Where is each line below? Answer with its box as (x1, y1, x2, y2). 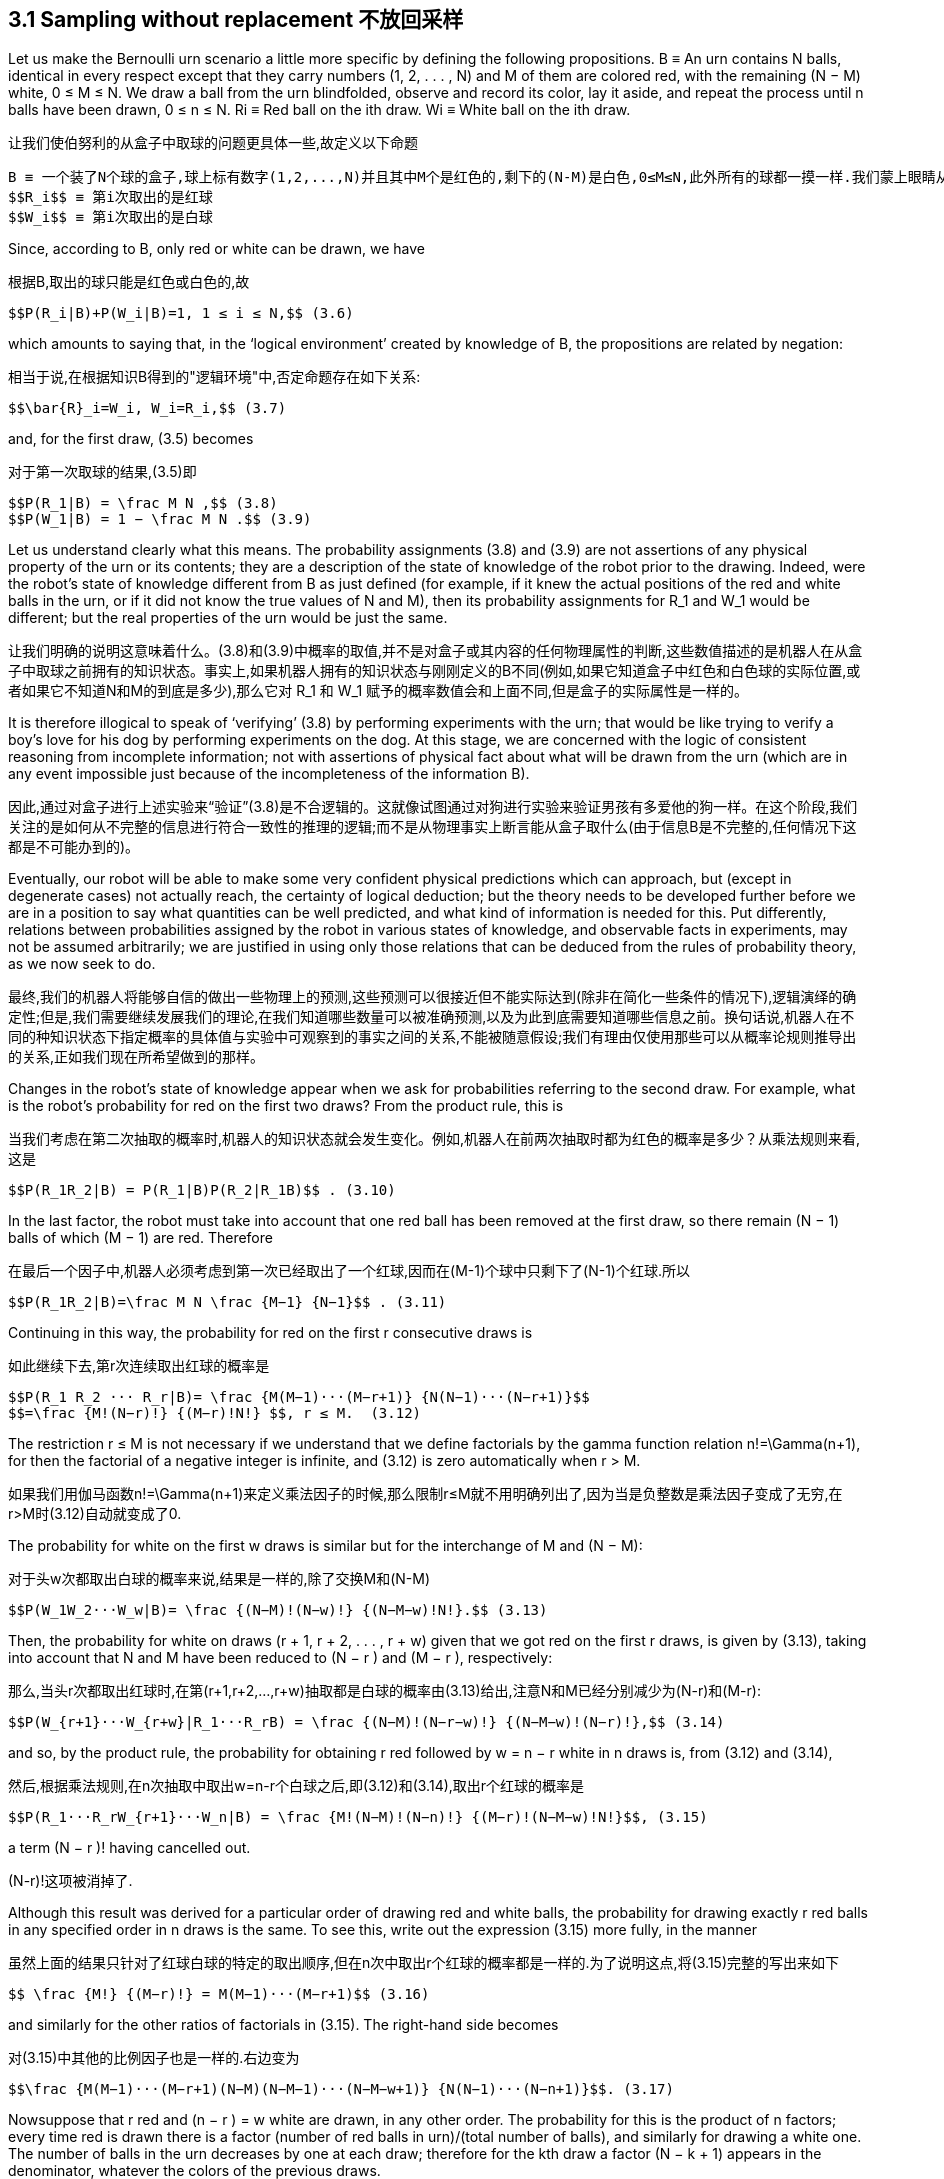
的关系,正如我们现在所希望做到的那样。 (8, 1048, 265, 1066)
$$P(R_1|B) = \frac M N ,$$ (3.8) (8, 495, 278, 512)
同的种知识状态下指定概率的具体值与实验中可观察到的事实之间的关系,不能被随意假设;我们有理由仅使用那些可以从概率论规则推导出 (8, 1028, 857, 1046)
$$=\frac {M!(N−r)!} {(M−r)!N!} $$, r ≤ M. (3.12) (8, 1405, 422, 1422)
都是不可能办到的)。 (8, 838, 140, 856)
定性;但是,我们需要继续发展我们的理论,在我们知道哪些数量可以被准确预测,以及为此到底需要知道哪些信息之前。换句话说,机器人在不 (8, 1008, 855, 1026)
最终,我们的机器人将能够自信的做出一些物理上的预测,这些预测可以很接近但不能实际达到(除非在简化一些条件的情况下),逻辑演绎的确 (8, 988, 857, 1006)
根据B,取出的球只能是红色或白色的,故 (8, 273, 250, 291)
